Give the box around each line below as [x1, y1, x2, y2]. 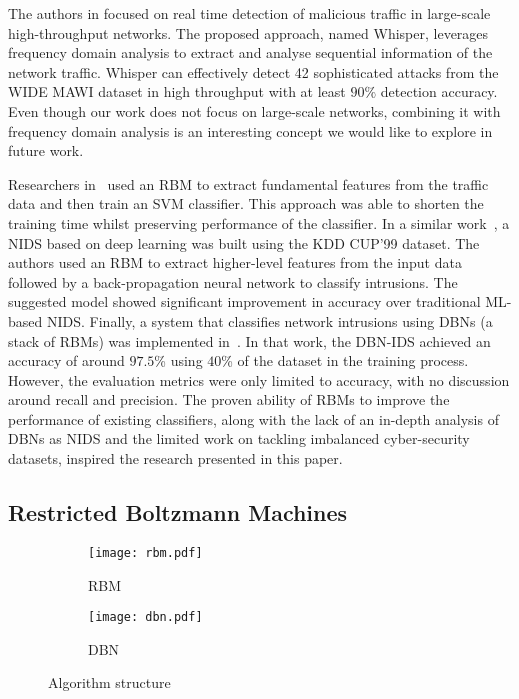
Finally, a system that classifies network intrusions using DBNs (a [89, 310, 493, 331]
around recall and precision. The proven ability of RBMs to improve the [8, 389, 450, 410]
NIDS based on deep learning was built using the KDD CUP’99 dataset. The [8, 232, 480, 253]
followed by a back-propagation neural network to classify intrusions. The [8, 271, 458, 292]
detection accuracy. [380, 81, 498, 102]
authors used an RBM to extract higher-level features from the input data [8, 252, 462, 273]
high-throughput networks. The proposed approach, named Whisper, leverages [8, 22, 489, 43]
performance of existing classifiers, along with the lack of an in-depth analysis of [8, 408, 499, 429]
